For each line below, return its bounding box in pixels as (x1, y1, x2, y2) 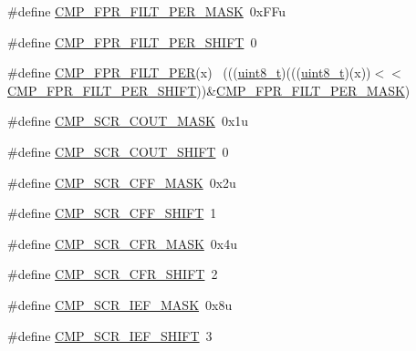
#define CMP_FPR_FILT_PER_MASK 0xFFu (7, 2, 286, 20)
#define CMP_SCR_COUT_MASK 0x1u (7, 111, 249, 130)
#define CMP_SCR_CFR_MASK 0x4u (7, 233, 238, 253)
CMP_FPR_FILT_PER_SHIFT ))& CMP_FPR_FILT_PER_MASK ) (7, 80, 411, 99)
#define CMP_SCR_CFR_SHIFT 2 (7, 264, 218, 284)
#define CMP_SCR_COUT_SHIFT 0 (7, 141, 229, 160)
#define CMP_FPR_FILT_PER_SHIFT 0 (7, 32, 257, 51)
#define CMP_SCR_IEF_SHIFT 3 (7, 325, 213, 345)
